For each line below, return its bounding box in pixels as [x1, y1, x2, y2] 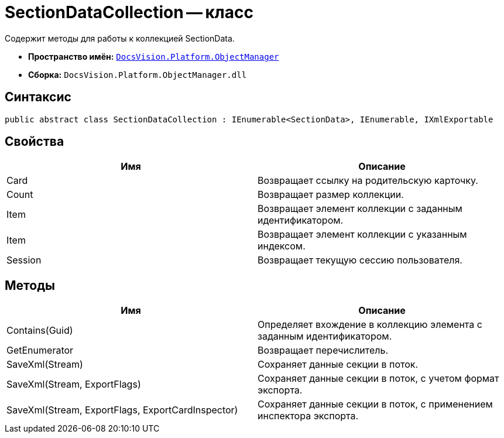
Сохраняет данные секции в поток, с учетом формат [258, 372, 499, 385]
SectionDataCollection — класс [5, 2, 253, 22]
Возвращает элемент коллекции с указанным [258, 228, 467, 241]
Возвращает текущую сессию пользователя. [258, 254, 462, 266]
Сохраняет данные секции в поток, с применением [258, 398, 493, 410]
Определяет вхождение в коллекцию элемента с [258, 319, 482, 331]
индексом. [258, 240, 306, 252]
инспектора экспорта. [258, 410, 359, 422]
